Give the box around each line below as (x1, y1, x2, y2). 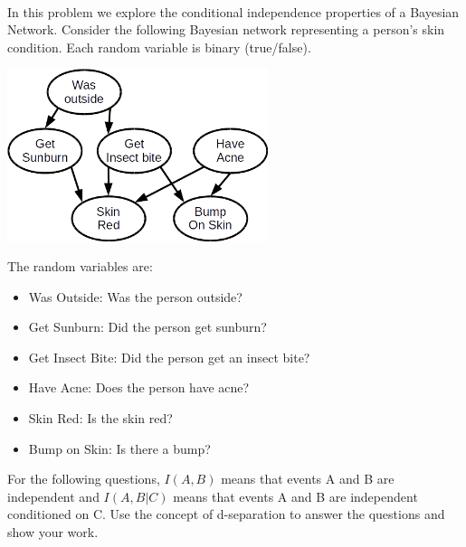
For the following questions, (7, 469, 160, 488)
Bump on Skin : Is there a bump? (28, 439, 211, 457)
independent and (7, 486, 100, 505)
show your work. (7, 523, 99, 542)
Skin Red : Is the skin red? (28, 409, 173, 428)
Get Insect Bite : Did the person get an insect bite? (28, 347, 310, 366)
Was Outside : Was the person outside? (28, 287, 243, 306)
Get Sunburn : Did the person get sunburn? (28, 317, 267, 336)
